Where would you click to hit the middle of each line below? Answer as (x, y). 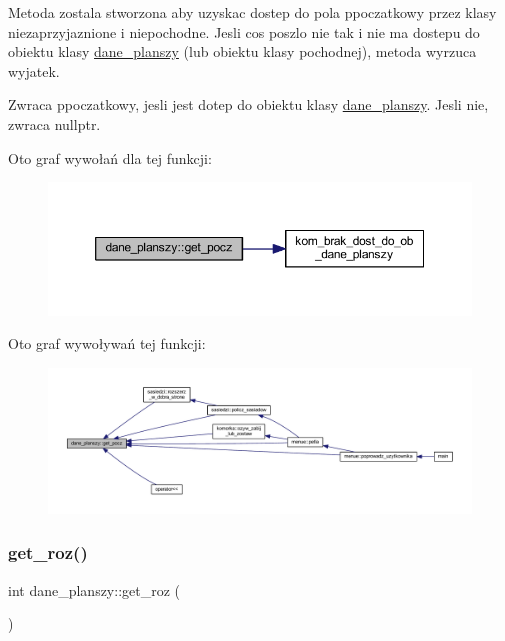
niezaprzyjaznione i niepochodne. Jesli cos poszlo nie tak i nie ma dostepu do (244, 31)
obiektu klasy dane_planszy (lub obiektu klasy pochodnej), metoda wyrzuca (242, 51)
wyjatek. (34, 70)
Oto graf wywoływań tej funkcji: (107, 343)
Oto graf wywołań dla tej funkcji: (110, 157)
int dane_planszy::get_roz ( (94, 589)
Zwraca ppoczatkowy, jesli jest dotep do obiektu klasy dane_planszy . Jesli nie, (248, 104)
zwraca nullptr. (54, 123)
